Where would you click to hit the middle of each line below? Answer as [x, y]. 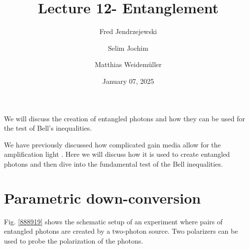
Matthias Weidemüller [128, 64]
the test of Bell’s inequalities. [48, 128]
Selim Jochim [128, 48]
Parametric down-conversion [103, 197]
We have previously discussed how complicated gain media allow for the [112, 144]
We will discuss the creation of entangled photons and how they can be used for [124, 118]
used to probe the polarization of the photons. [74, 240]
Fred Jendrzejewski [128, 31]
